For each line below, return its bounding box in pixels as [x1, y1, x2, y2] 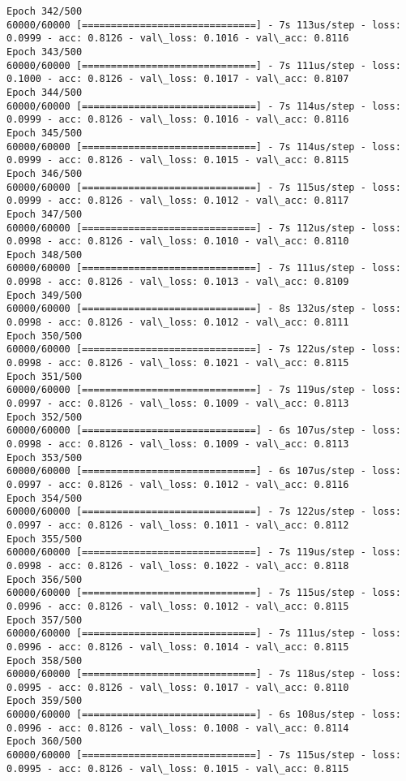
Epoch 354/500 [6, 492, 83, 504]
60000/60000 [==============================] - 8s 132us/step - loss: [6, 303, 401, 315]
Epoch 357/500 [6, 614, 83, 626]
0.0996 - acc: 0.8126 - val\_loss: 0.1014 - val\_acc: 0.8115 [6, 641, 349, 653]
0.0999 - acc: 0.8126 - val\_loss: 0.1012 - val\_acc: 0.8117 [6, 195, 349, 207]
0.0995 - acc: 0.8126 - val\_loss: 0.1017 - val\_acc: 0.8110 [6, 681, 349, 693]
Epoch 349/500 [6, 289, 83, 301]
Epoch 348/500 [6, 248, 83, 261]
